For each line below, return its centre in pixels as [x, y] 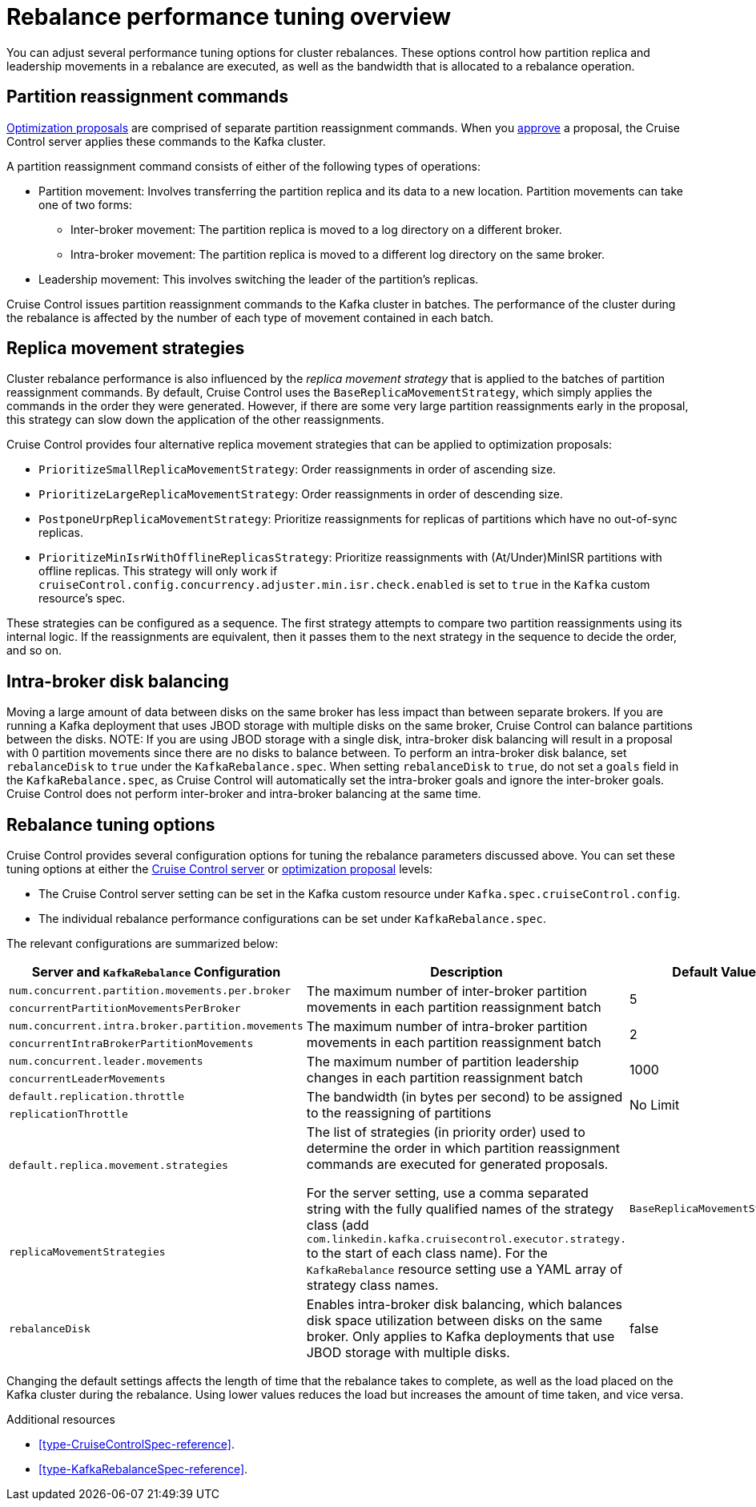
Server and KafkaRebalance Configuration [156, 972]
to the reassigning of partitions [399, 1113]
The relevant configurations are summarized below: [143, 944]
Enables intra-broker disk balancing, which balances [464, 1305]
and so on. [34, 651]
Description [466, 972]
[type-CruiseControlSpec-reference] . [137, 1445]
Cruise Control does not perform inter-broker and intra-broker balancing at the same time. [244, 794]
